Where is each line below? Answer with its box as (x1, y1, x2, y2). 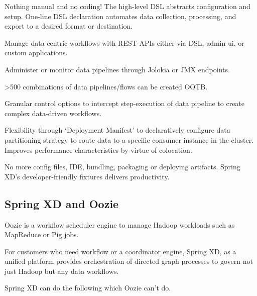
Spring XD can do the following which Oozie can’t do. (5, 282, 171, 293)
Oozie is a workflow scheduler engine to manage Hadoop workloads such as (5, 219, 235, 230)
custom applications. (5, 47, 68, 58)
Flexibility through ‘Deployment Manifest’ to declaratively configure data (5, 125, 230, 135)
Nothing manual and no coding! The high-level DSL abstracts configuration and (5, 1, 250, 11)
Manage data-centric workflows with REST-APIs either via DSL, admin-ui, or (5, 37, 244, 48)
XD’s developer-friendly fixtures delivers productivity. (5, 171, 170, 181)
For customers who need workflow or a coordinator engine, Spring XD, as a (5, 246, 236, 256)
